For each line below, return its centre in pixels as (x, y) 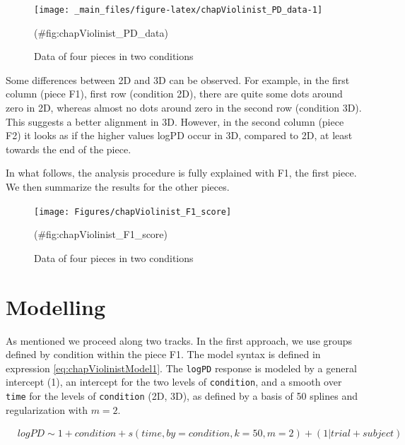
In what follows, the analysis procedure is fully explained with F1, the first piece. (181, 173)
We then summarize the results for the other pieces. (118, 186)
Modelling (56, 306)
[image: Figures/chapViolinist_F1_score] (133, 212)
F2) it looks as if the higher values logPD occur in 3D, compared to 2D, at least (179, 135)
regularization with (47, 409)
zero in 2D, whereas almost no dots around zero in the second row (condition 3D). (184, 108)
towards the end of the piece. (69, 149)
